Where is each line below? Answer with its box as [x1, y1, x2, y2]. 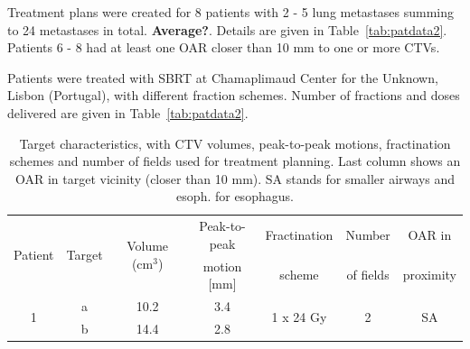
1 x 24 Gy [271, 308, 327, 326]
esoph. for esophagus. [176, 187, 294, 206]
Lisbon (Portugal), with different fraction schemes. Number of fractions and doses [7, 86, 460, 105]
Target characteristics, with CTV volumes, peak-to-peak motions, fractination [19, 133, 451, 152]
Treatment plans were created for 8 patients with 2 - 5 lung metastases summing [7, 3, 455, 21]
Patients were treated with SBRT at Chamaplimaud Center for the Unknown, [7, 68, 438, 87]
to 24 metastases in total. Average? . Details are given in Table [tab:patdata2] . [7, 20, 447, 39]
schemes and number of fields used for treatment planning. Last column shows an [9, 152, 461, 170]
